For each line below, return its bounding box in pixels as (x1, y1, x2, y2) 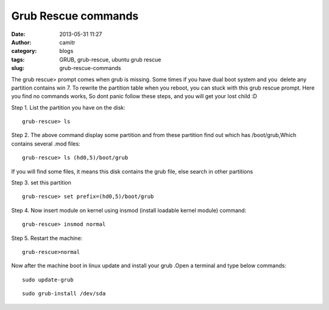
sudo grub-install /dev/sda (22, 290, 106, 297)
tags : (11, 55, 25, 63)
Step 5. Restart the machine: (11, 234, 83, 242)
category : (11, 48, 37, 55)
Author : (11, 38, 32, 46)
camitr (59, 38, 76, 46)
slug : (11, 65, 24, 72)
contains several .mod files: (11, 140, 80, 147)
